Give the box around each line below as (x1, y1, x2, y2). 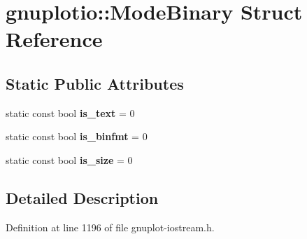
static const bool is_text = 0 (6, 105, 135, 120)
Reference (6, 25, 103, 53)
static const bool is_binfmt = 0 (6, 129, 148, 144)
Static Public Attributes (6, 72, 184, 94)
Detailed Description (6, 186, 159, 208)
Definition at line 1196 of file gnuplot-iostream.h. (6, 219, 215, 234)
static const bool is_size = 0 (6, 152, 133, 167)
